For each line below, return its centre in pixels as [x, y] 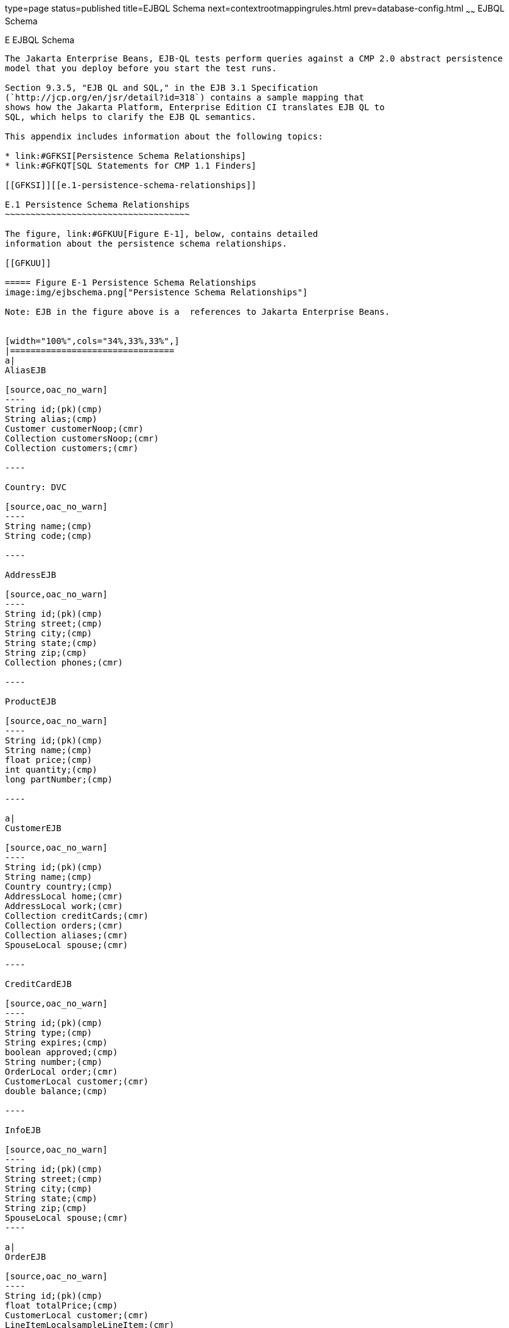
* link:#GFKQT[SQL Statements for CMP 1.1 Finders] [131, 165]
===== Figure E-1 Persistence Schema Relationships [131, 282]
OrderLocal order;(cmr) [61, 1071]
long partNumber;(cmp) [59, 779]
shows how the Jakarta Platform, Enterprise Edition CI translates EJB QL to [195, 107]
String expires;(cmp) [56, 1042]
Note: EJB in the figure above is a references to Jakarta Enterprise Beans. [198, 311]
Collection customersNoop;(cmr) [82, 438]
